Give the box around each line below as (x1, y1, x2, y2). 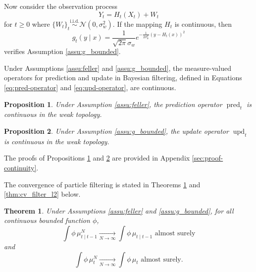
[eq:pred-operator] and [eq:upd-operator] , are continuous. (4, 82, 176, 93)
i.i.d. (70, 19, 80, 24)
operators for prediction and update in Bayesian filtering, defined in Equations (4, 72, 242, 83)
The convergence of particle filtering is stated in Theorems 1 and (4, 179, 201, 189)
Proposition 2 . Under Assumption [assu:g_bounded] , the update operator (4, 126, 229, 136)
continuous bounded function (4, 215, 90, 225)
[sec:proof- (192, 153, 223, 163)
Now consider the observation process (4, 1, 118, 11)
